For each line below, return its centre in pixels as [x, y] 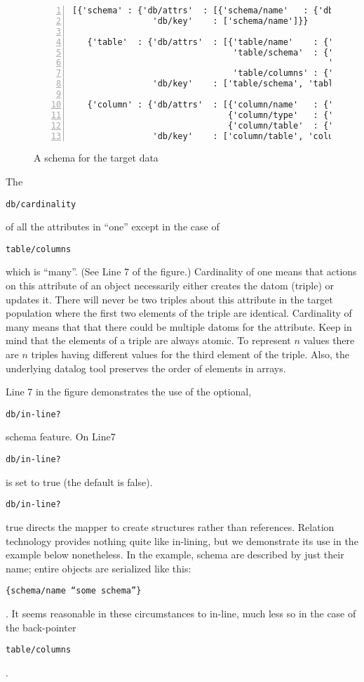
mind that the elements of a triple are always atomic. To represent [148, 340]
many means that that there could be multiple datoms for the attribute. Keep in [179, 326]
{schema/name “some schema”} [74, 591]
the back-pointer [41, 627]
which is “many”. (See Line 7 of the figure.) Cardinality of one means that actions [181, 271]
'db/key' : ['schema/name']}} [230, 21]
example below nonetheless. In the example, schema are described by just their [175, 555]
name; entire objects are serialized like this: [99, 568]
